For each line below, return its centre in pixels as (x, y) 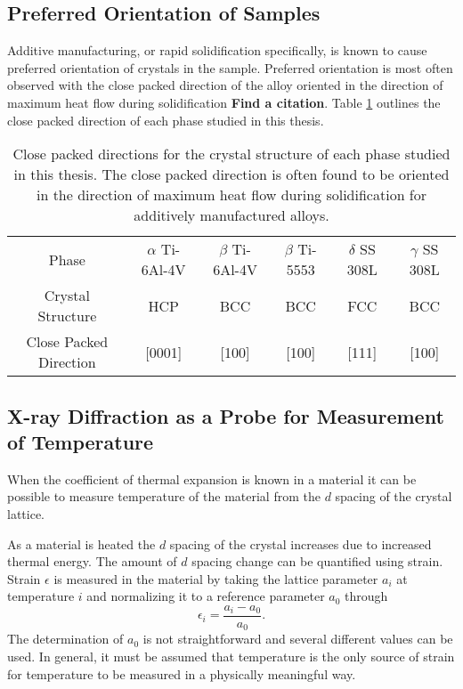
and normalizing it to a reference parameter (206, 596)
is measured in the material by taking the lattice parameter (216, 578)
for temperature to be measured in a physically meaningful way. (182, 673)
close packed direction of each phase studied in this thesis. (166, 120)
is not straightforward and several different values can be (298, 639)
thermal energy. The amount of (92, 561)
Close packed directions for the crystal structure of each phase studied (231, 154)
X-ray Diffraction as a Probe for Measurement (226, 415)
